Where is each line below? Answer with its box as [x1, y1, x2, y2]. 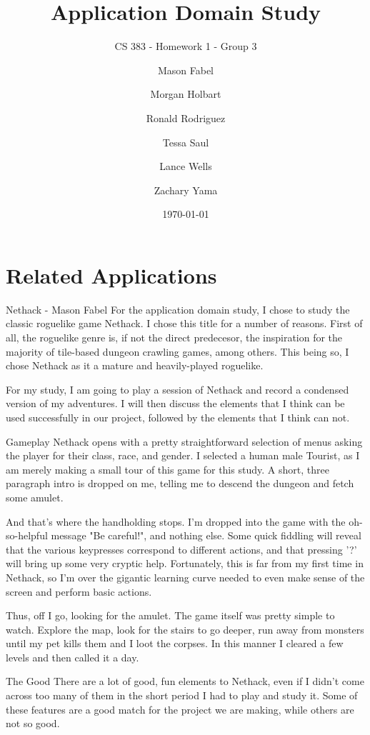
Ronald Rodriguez [146, 110, 226, 125]
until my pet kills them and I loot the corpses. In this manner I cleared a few [6, 636, 344, 651]
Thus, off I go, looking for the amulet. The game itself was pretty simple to [6, 608, 335, 623]
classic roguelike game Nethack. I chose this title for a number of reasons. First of [6, 316, 363, 331]
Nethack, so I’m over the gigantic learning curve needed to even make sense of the [6, 569, 365, 584]
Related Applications [6, 260, 217, 289]
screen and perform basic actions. [6, 584, 152, 599]
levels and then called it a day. [6, 649, 139, 664]
